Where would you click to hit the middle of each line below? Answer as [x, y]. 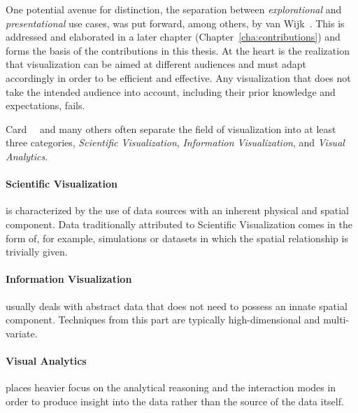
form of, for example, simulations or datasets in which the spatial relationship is [177, 238]
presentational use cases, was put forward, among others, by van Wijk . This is [175, 23]
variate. [22, 333]
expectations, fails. [45, 105]
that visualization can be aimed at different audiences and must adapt [156, 64]
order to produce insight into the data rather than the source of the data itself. [175, 401]
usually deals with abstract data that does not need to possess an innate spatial [177, 306]
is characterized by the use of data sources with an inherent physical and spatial [177, 210]
